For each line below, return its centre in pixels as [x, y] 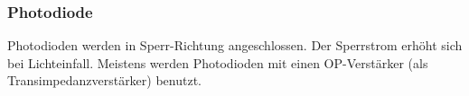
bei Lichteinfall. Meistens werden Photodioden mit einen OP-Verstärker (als [218, 62]
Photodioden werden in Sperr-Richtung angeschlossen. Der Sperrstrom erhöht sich [235, 45]
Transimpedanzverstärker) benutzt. [104, 80]
